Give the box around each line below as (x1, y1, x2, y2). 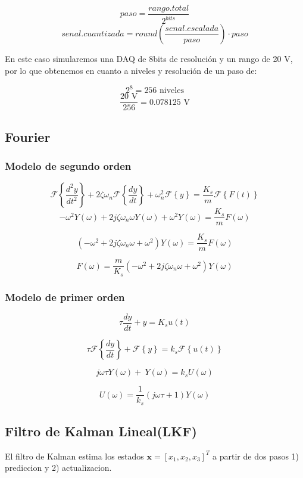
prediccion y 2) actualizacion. (5, 461, 112, 474)
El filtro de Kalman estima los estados (5, 449, 144, 462)
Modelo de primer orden (5, 289, 125, 304)
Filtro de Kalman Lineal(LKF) (5, 421, 197, 440)
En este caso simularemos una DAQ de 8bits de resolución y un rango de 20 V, (5, 52, 293, 65)
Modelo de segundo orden (5, 158, 132, 173)
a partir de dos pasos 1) (213, 449, 299, 462)
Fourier (5, 127, 51, 145)
